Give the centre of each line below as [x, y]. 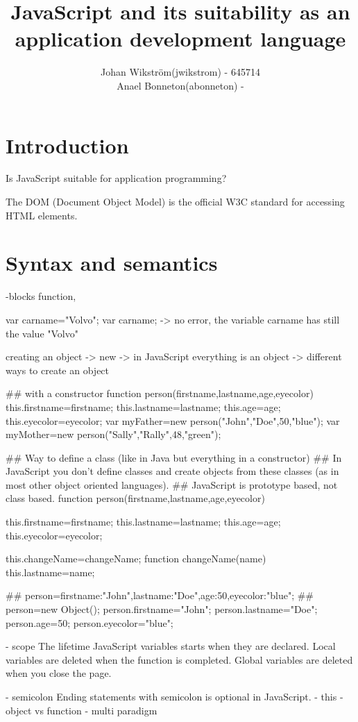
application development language [180, 39]
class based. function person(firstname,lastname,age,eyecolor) [135, 498]
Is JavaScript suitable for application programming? [116, 178]
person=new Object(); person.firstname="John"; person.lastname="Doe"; [162, 609]
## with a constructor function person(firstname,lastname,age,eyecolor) [160, 393]
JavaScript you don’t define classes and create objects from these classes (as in [172, 471]
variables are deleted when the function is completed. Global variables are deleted [179, 659]
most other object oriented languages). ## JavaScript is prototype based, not [172, 484]
